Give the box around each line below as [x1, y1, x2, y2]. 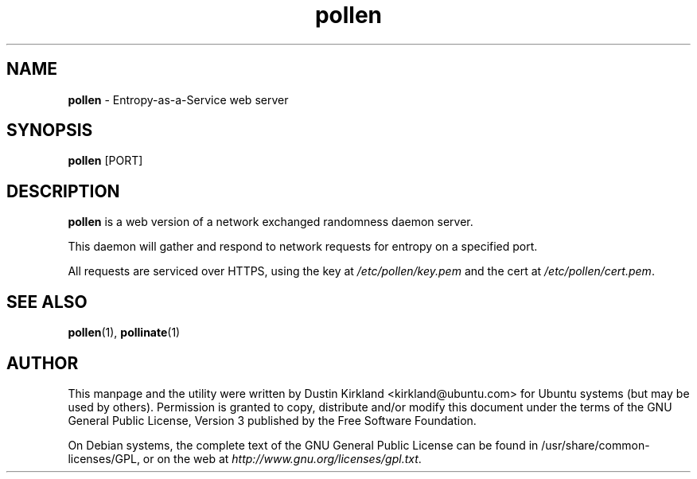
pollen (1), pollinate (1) [68, 325, 181, 340]
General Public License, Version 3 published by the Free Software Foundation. [68, 413, 477, 427]
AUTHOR [6, 352, 79, 373]
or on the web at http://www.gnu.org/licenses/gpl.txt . [142, 451, 422, 465]
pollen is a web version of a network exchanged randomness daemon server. [68, 215, 473, 229]
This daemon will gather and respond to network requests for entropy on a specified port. [68, 240, 538, 254]
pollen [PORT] [68, 154, 143, 168]
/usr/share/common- [541, 438, 650, 452]
